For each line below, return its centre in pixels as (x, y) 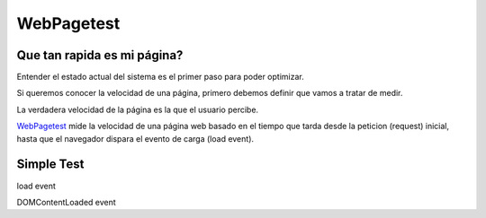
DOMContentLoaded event (66, 202)
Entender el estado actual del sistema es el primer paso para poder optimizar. (161, 77)
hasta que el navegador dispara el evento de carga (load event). (135, 138)
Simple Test (50, 165)
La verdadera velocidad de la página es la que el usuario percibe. (138, 109)
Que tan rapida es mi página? (100, 55)
